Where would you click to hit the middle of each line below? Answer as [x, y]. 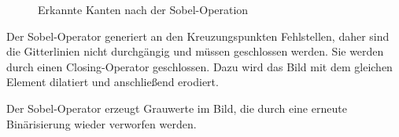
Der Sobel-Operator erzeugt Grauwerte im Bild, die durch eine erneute [177, 108]
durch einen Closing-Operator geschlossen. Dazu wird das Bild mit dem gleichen [199, 66]
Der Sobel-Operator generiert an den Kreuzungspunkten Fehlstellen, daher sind [198, 36]
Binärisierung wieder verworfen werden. [102, 123]
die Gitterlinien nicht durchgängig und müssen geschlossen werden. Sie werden [195, 51]
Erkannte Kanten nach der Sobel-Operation [143, 9]
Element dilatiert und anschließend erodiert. [113, 82]
